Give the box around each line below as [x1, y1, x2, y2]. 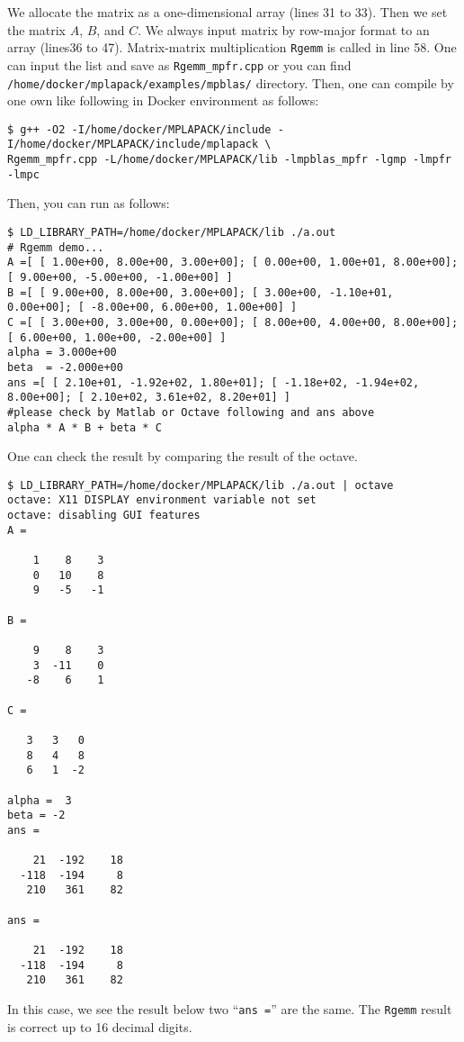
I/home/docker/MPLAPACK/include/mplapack [7, 138, 259, 151]
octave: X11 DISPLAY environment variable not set [7, 494, 317, 507]
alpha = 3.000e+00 [7, 346, 117, 359]
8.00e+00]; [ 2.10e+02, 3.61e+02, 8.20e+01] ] [7, 391, 290, 404]
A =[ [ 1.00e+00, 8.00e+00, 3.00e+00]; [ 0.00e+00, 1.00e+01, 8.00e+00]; [7, 256, 459, 269]
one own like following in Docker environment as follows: [7, 91, 319, 110]
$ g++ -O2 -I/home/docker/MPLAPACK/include [7, 122, 272, 136]
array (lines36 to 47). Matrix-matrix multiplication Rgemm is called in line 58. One [7, 38, 457, 57]
